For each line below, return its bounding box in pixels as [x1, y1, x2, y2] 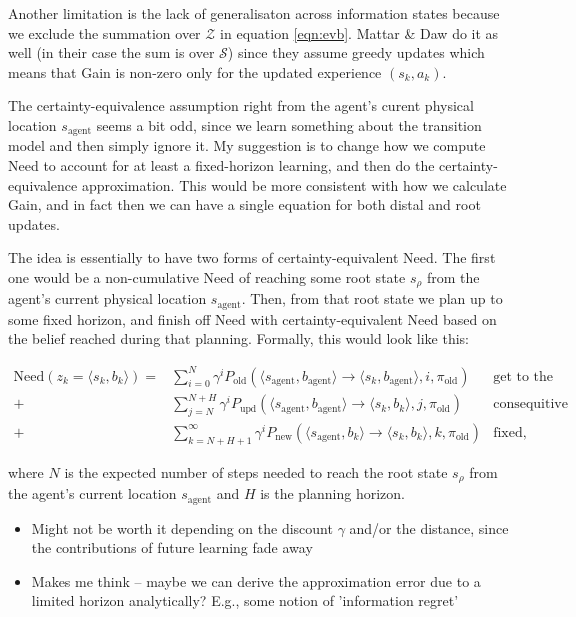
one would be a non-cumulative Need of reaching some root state [8, 266, 406, 287]
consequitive [493, 397, 568, 412]
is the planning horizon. [260, 483, 406, 504]
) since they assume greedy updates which [227, 42, 485, 63]
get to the [493, 369, 554, 384]
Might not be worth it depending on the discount [31, 517, 333, 538]
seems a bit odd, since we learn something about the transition [96, 114, 482, 135]
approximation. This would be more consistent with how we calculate [81, 174, 507, 195]
